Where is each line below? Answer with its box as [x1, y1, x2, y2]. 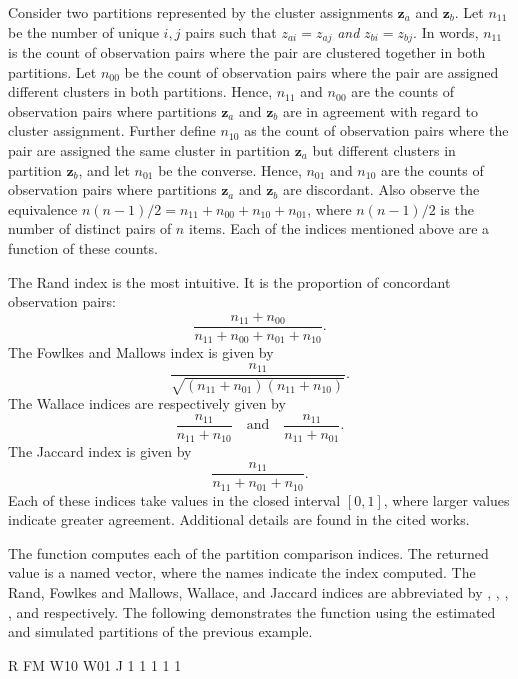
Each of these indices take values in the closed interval [8, 489, 341, 510]
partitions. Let [8, 61, 97, 82]
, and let [78, 159, 130, 180]
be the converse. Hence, [158, 159, 302, 180]
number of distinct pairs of [8, 218, 172, 239]
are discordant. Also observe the [282, 179, 480, 200]
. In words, [413, 21, 479, 42]
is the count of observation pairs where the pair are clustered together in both [8, 42, 486, 63]
